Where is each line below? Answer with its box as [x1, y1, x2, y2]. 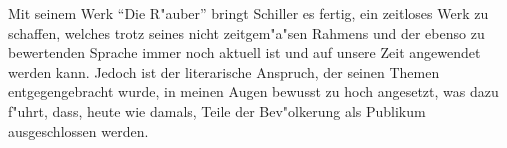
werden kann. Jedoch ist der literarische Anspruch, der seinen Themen [8, 61, 440, 82]
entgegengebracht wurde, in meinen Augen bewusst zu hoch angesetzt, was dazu [8, 81, 499, 102]
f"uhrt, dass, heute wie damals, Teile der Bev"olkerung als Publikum [8, 100, 426, 121]
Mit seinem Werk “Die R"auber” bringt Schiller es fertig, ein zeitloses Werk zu [8, 3, 489, 23]
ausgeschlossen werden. [8, 120, 149, 141]
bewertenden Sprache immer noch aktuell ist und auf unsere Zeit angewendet [8, 42, 481, 63]
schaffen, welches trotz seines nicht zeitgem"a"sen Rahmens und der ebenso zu [8, 22, 485, 43]
